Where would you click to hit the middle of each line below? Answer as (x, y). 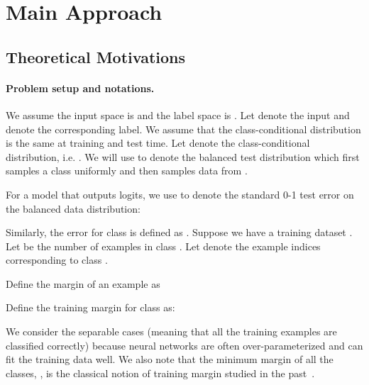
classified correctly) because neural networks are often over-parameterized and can (184, 345)
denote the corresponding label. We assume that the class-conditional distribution (183, 129)
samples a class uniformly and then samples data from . (127, 171)
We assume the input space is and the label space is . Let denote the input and (178, 115)
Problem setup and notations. (80, 88)
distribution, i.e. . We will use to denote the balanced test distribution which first (183, 156)
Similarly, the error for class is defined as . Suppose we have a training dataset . (179, 232)
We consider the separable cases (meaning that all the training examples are (171, 331)
